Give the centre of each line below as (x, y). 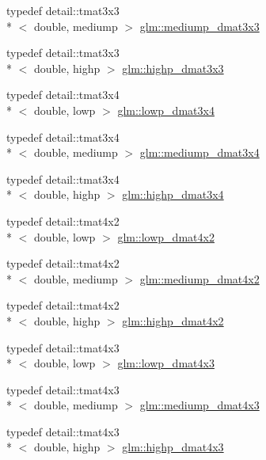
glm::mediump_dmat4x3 (199, 405)
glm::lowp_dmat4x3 (166, 363)
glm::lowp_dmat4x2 (166, 236)
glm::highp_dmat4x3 (173, 447)
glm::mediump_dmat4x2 (199, 278)
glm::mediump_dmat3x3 (199, 26)
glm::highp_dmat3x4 (173, 194)
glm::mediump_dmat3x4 (199, 152)
